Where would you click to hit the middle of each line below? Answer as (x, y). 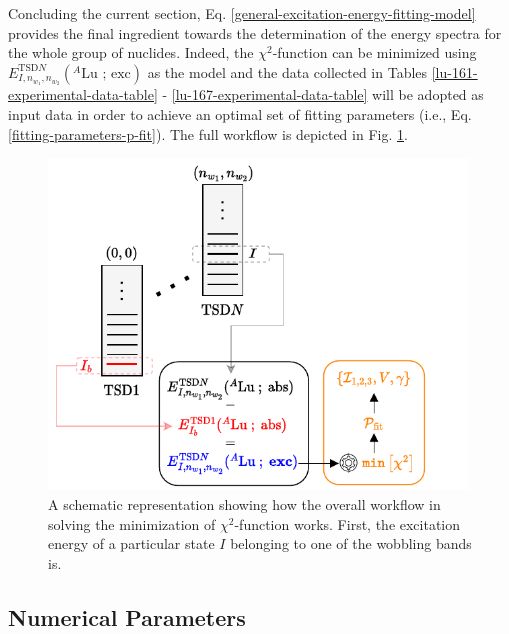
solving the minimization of (132, 523)
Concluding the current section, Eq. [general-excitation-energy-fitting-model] (242, 13)
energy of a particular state (131, 543)
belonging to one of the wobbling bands (351, 543)
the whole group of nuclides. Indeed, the (131, 52)
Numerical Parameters (127, 616)
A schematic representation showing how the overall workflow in (244, 504)
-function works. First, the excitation (347, 523)
